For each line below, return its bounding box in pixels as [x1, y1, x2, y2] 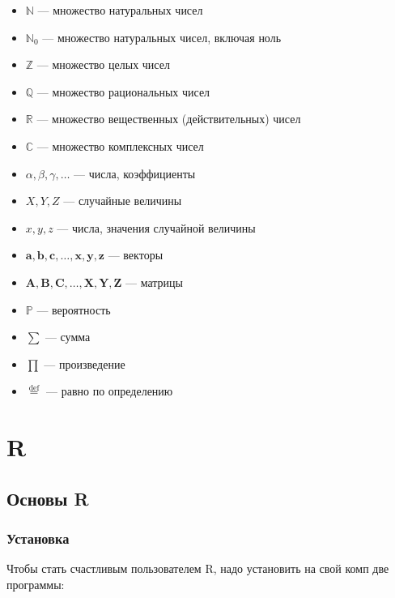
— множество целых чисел [36, 56, 170, 73]
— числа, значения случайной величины [57, 219, 256, 236]
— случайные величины [63, 192, 182, 209]
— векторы [108, 246, 164, 263]
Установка [6, 528, 70, 548]
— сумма [45, 328, 91, 345]
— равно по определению [46, 382, 173, 399]
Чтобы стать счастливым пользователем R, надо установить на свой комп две [6, 560, 389, 577]
